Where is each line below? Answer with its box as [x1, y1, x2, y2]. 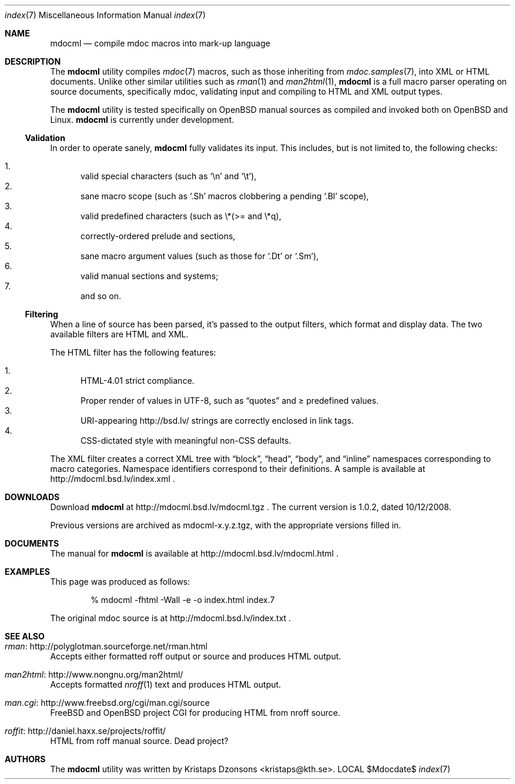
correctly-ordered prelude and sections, [81, 231, 236, 241]
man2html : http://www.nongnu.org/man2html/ [5, 669, 183, 679]
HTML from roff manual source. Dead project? [50, 736, 229, 746]
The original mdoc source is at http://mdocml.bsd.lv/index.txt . [50, 613, 291, 623]
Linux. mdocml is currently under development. [50, 115, 234, 125]
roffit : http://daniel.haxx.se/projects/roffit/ [5, 726, 166, 736]
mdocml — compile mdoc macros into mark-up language [50, 38, 270, 48]
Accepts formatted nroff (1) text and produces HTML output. [50, 679, 281, 689]
